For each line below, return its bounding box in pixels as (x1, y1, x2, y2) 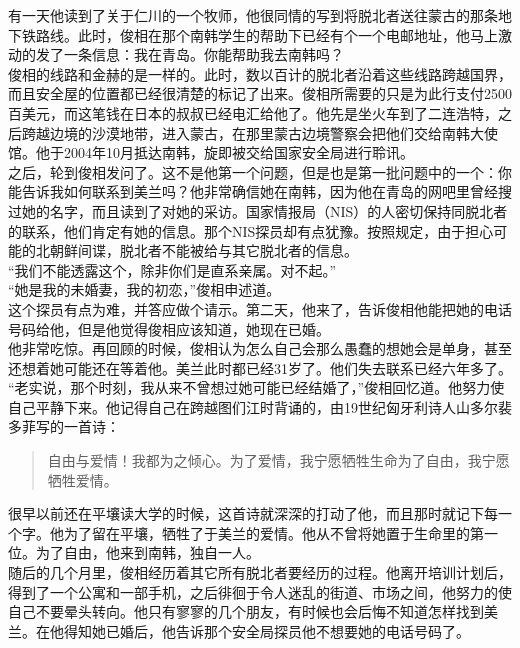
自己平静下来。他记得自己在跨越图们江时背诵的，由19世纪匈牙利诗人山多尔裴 (8, 396, 512, 417)
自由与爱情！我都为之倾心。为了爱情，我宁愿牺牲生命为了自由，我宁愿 (47, 450, 510, 471)
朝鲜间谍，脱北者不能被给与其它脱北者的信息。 (49, 240, 358, 261)
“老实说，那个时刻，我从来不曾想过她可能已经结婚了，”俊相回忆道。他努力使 (8, 377, 505, 398)
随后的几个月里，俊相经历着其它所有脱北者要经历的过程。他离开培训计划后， (8, 562, 512, 583)
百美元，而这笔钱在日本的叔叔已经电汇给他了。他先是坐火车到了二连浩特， (8, 102, 498, 123)
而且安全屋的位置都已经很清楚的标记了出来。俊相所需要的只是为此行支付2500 (8, 83, 512, 104)
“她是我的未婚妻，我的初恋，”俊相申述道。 (8, 279, 281, 300)
